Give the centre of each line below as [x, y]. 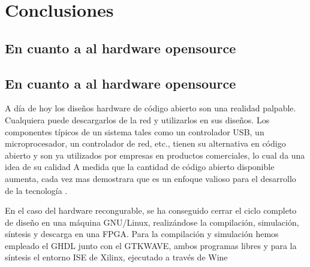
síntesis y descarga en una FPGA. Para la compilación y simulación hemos [142, 234]
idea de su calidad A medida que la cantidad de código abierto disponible [140, 167]
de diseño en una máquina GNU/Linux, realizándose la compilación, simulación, [152, 222]
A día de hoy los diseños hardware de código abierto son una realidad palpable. [151, 108]
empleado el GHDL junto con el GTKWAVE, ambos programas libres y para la [151, 245]
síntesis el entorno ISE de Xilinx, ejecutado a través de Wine [116, 257]
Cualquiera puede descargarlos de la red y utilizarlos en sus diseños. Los [137, 119]
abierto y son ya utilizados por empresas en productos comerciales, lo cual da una [155, 155]
